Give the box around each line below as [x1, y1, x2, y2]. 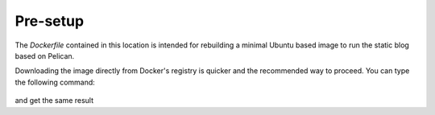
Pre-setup [14, 12, 85, 30]
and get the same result [14, 96, 94, 105]
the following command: [14, 77, 96, 87]
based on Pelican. [14, 51, 75, 60]
